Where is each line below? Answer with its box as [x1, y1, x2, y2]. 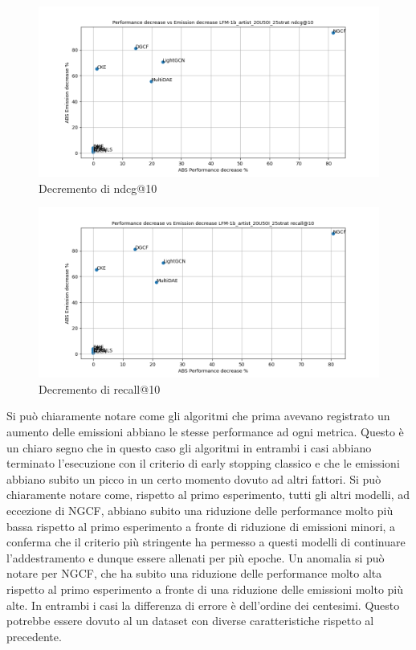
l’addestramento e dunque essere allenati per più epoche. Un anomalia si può [6, 549, 385, 566]
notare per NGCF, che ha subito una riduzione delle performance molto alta [6, 565, 382, 582]
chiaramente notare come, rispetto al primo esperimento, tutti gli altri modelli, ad [6, 486, 410, 503]
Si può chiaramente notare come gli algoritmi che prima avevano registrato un [6, 407, 390, 424]
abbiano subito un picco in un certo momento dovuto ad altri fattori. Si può [6, 470, 381, 487]
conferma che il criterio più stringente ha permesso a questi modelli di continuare [6, 533, 406, 550]
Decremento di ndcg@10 [39, 179, 157, 196]
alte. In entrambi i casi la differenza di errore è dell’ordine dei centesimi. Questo [6, 596, 400, 613]
